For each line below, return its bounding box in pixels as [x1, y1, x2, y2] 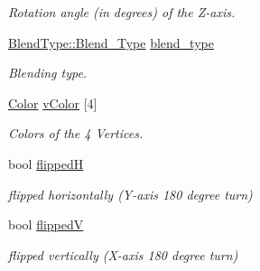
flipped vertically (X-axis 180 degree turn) [8, 245, 238, 264]
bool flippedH [8, 154, 84, 173]
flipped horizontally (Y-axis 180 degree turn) [8, 184, 253, 203]
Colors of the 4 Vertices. [8, 124, 144, 143]
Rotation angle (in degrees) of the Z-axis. [8, 3, 236, 21]
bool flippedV [8, 215, 84, 234]
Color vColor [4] [8, 93, 97, 112]
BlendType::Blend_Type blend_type [8, 33, 214, 51]
